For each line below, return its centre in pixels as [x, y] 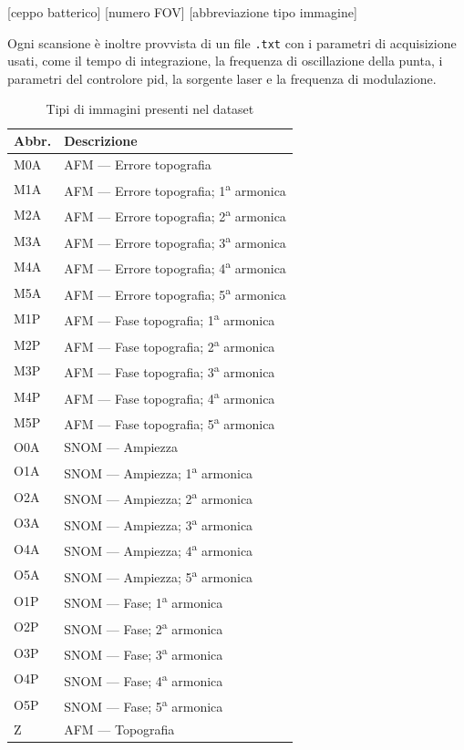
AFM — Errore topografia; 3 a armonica [175, 241]
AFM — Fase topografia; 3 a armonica [170, 370]
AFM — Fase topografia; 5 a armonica [170, 422]
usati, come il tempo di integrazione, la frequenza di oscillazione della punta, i [225, 61]
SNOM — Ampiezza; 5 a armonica [159, 575]
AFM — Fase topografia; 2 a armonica [170, 344]
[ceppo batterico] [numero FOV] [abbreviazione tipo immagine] [182, 12]
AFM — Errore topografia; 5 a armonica [175, 293]
